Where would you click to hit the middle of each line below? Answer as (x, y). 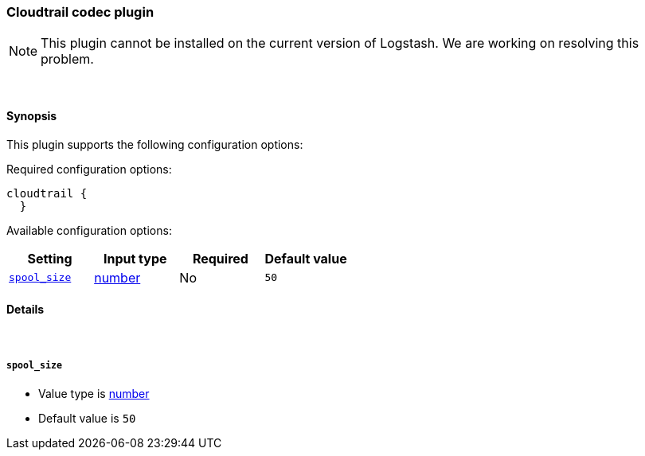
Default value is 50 (87, 418)
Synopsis (32, 115)
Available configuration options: (89, 230)
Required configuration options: (89, 169)
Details (25, 310)
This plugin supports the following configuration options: (155, 144)
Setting (50, 258)
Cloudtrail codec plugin (80, 12)
